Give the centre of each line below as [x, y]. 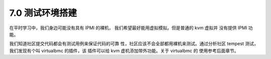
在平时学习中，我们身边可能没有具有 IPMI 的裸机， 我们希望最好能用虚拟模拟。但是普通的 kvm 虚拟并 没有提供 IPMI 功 [131, 28]
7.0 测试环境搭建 [43, 13]
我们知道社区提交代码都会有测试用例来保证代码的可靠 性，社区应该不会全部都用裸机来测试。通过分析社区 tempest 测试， [134, 44]
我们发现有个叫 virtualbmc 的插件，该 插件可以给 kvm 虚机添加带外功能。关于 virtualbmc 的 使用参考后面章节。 [124, 51]
